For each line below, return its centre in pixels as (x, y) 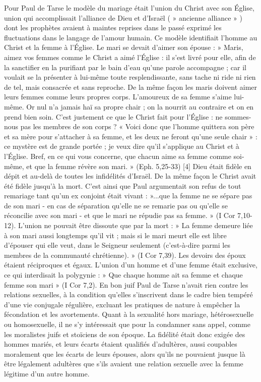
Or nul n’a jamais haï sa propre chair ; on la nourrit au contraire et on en (140, 106)
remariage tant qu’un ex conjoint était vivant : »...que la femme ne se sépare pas (128, 196)
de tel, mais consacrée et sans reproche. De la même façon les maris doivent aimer (131, 87)
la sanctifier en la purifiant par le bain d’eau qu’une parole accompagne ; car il (125, 67)
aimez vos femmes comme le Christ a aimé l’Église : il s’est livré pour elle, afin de (130, 57)
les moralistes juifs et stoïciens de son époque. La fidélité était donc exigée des (125, 334)
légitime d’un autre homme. (47, 373)
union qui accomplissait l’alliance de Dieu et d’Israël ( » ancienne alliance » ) (123, 17)
